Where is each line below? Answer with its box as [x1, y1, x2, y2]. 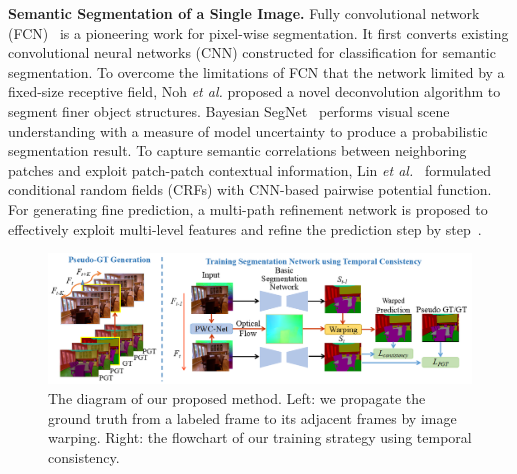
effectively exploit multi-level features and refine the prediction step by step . [8, 218, 482, 239]
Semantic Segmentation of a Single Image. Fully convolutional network [8, 3, 480, 23]
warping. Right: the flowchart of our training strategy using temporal [48, 427, 472, 448]
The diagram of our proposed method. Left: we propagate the [48, 387, 426, 408]
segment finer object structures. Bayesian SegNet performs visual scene [8, 100, 450, 121]
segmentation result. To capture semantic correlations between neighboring [8, 140, 467, 161]
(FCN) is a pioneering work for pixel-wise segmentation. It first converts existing [8, 22, 509, 43]
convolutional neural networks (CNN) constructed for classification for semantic [8, 42, 496, 63]
